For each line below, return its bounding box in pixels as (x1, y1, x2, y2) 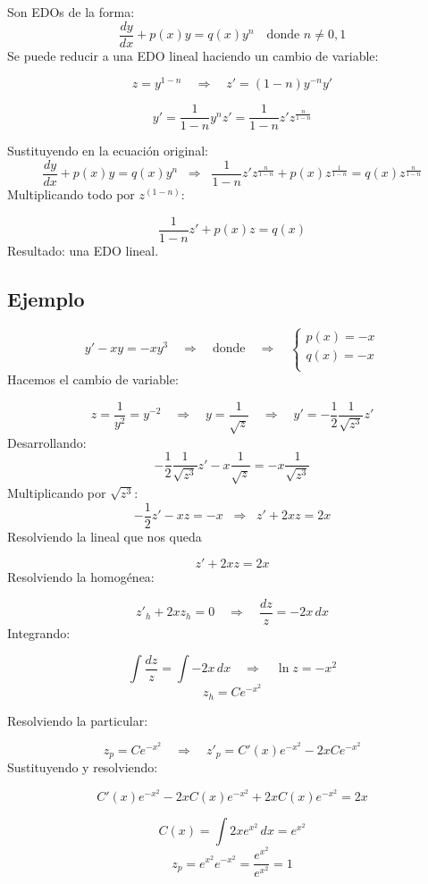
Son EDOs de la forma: (7, 3, 135, 21)
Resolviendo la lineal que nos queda (7, 526, 202, 545)
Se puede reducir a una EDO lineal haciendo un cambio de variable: (7, 46, 379, 64)
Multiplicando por (7, 483, 106, 501)
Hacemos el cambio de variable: (7, 370, 179, 389)
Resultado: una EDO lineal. (7, 240, 159, 259)
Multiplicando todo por (7, 185, 135, 204)
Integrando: (7, 623, 71, 642)
